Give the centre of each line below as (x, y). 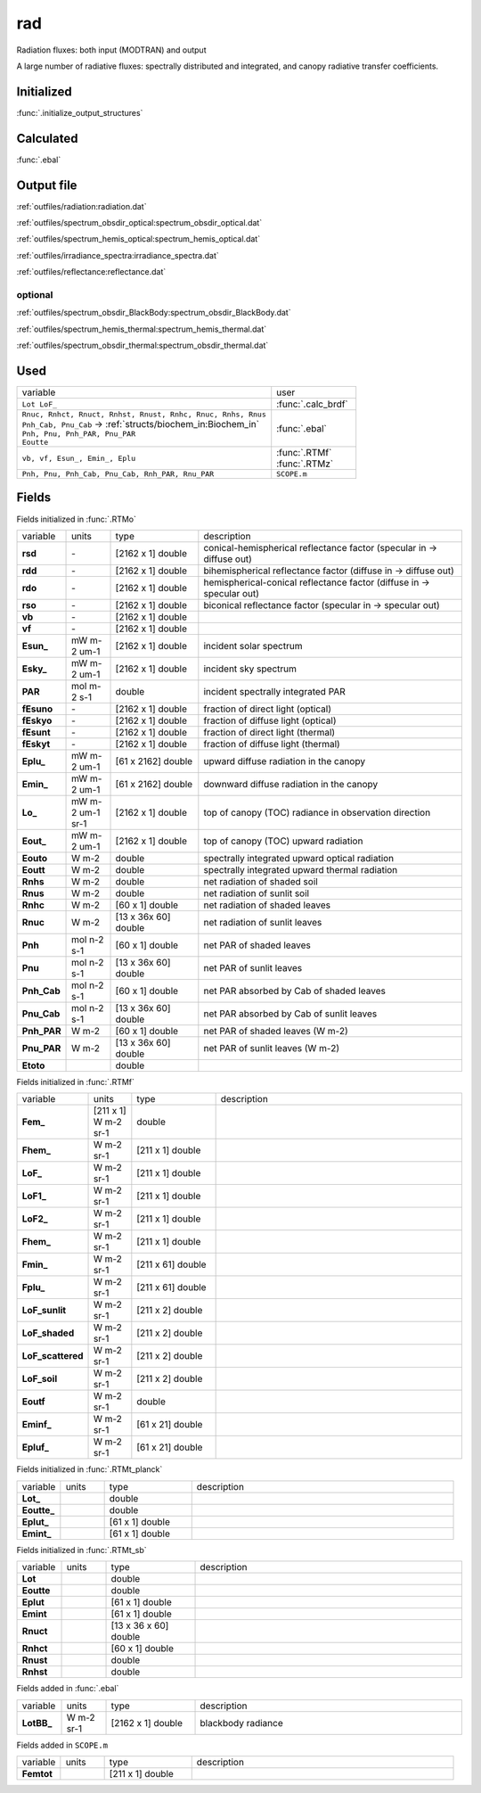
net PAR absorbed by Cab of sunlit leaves (290, 1014)
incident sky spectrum (250, 669)
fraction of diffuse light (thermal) (272, 744)
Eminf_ (37, 1425)
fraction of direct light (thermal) (269, 732)
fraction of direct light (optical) (267, 709)
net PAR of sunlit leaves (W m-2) (272, 1048)
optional (35, 294)
